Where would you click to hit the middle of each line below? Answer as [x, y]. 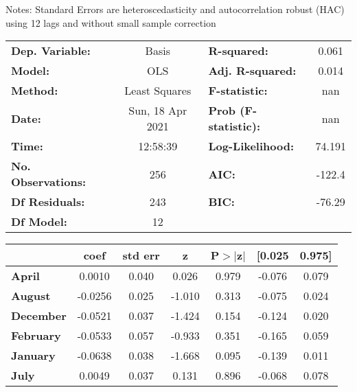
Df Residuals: [48, 202]
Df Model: [39, 222]
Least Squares [158, 91]
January [33, 356]
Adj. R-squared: [252, 71]
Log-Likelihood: [251, 146]
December [39, 316]
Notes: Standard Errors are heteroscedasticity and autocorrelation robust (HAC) [175, 9]
